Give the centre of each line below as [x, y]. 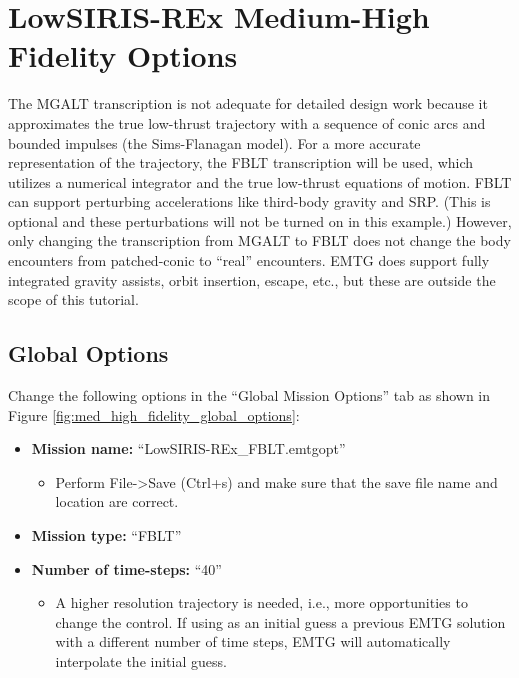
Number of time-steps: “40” [126, 568]
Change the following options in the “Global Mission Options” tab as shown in [249, 395]
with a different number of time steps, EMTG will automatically [253, 641]
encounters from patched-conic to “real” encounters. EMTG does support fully [249, 260]
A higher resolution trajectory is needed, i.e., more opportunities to [261, 602]
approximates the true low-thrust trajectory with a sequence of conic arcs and [247, 122]
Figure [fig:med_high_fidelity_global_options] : [154, 414]
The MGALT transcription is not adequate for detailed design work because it [248, 103]
